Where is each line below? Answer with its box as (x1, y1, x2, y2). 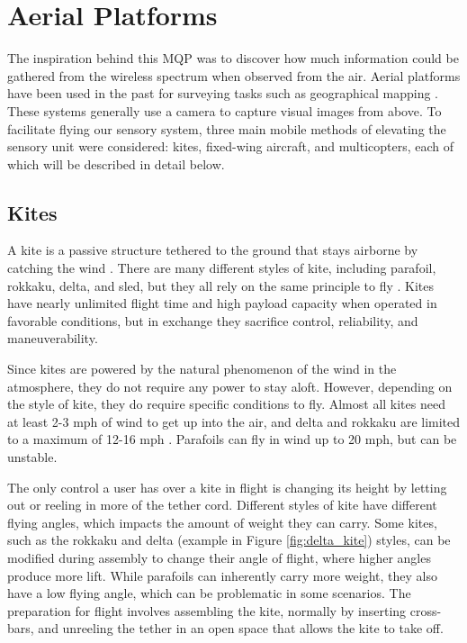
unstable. (7, 448, 58, 466)
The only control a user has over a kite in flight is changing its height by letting (7, 477, 447, 496)
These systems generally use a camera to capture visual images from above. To (7, 101, 442, 120)
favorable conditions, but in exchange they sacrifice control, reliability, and (7, 311, 418, 330)
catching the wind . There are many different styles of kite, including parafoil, (7, 258, 436, 277)
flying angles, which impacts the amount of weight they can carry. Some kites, (7, 512, 437, 531)
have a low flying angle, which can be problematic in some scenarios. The (7, 584, 411, 602)
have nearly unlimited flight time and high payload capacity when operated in (7, 294, 437, 312)
